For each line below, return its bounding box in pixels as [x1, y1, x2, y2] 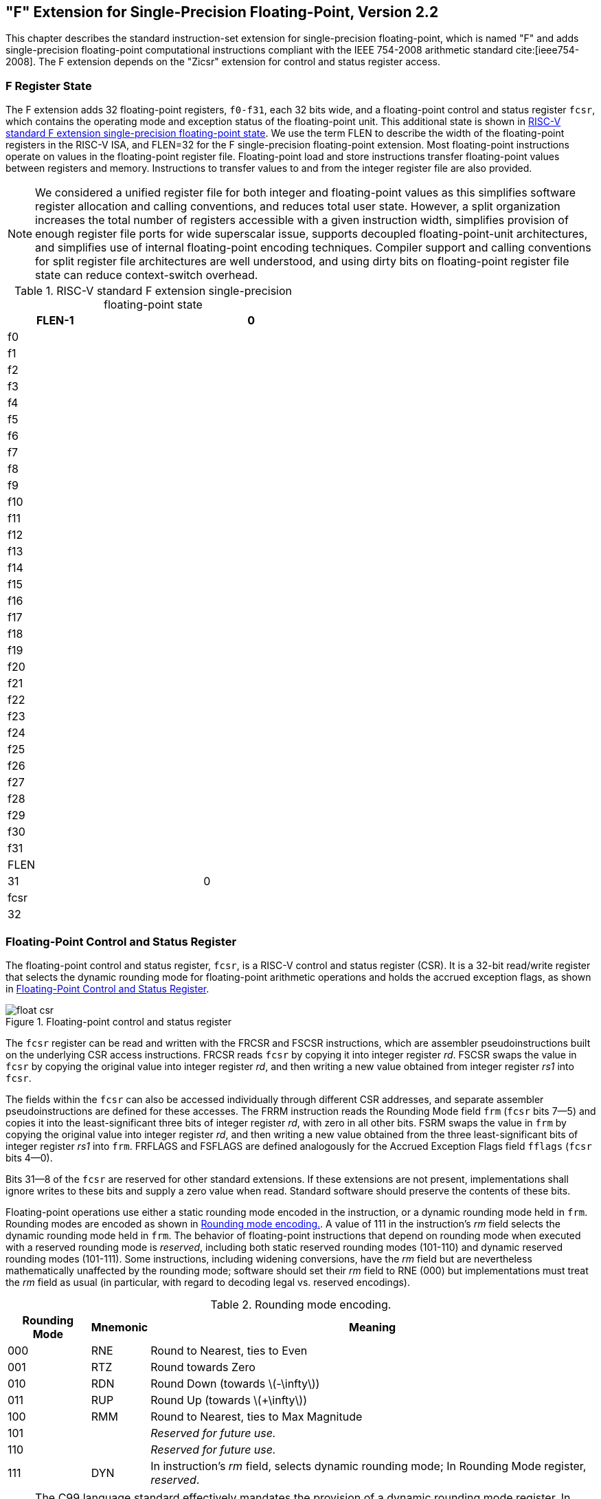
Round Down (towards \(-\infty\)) [150, 1376, 320, 1390]
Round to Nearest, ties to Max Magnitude [150, 1409, 363, 1423]
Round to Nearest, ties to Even [150, 1343, 308, 1357]
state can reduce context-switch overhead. [35, 268, 258, 282]
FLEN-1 [36, 313, 74, 328]
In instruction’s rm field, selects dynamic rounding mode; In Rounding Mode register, [150, 1458, 587, 1473]
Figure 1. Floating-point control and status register [5, 1015, 231, 1028]
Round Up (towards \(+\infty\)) [150, 1392, 307, 1407]
